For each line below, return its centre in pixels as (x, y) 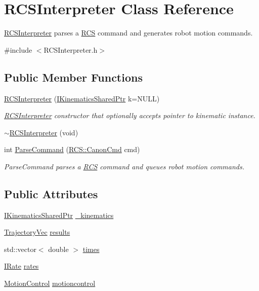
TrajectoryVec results (37, 232)
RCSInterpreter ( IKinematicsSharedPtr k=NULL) (82, 98)
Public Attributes (51, 193)
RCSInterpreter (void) (44, 132)
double (58, 249)
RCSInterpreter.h (71, 49)
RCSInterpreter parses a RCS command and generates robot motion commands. (128, 33)
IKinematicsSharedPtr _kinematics (59, 215)
